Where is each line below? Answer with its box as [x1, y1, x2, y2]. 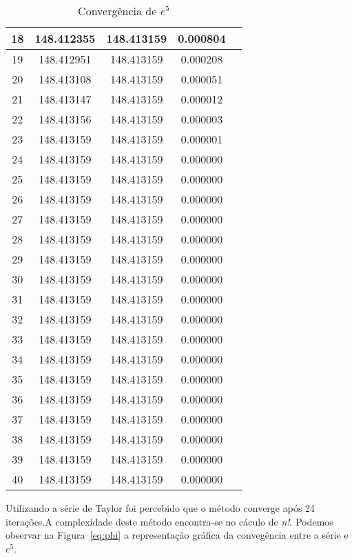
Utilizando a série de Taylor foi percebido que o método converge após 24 [6, 501, 315, 515]
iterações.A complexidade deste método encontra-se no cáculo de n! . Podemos [6, 514, 333, 528]
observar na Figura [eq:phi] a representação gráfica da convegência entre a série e [6, 528, 348, 542]
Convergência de [78, 3, 157, 19]
